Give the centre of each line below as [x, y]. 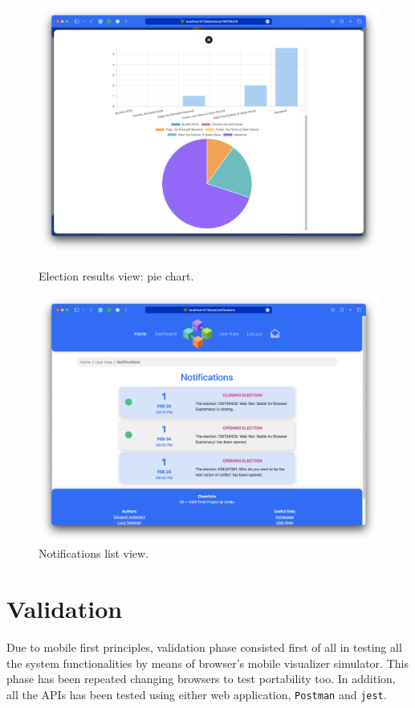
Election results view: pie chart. [116, 275]
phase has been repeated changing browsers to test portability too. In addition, [201, 679]
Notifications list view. [94, 553]
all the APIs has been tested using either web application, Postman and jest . [197, 694]
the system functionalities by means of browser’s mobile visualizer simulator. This [207, 663]
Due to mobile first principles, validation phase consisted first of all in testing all [204, 647]
